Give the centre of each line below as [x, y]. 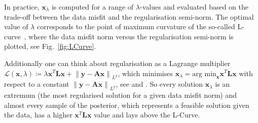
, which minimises [145, 73]
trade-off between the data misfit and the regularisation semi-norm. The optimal [129, 16]
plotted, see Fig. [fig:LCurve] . [50, 46]
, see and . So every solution [159, 84]
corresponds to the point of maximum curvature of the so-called [136, 26]
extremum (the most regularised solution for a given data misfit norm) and [121, 95]
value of [16, 26]
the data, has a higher [38, 115]
